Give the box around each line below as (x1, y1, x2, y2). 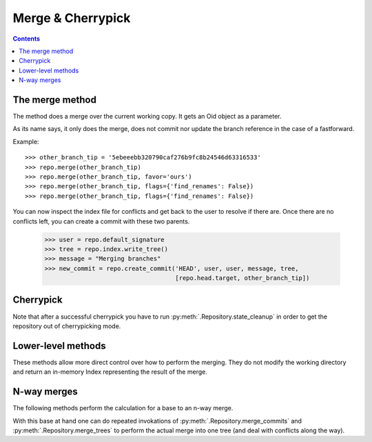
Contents (12, 34, 41, 43)
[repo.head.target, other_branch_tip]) (175, 274, 310, 282)
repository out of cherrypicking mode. (12, 321, 121, 330)
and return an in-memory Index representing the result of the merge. (12, 368, 208, 376)
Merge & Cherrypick (12, 10, 131, 26)
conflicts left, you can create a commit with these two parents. (12, 217, 190, 225)
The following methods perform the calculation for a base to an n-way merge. (12, 404, 234, 412)
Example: (12, 137, 39, 145)
